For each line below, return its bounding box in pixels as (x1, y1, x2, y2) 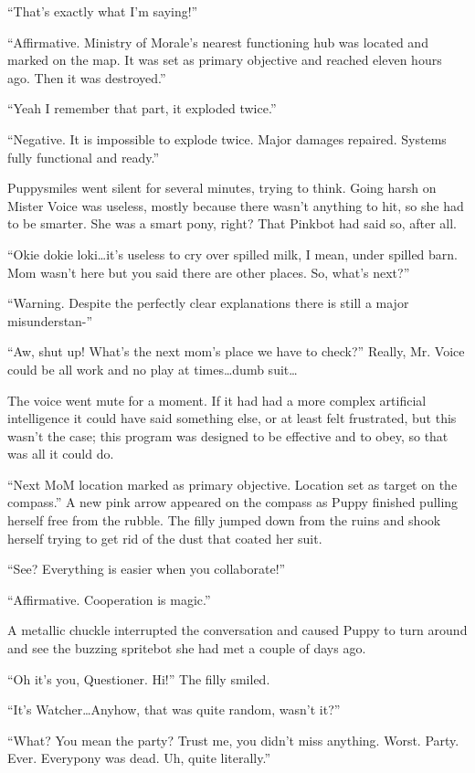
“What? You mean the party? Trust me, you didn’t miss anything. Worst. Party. (7, 730, 459, 749)
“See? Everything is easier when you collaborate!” (7, 559, 286, 578)
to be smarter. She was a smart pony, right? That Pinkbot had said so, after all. (7, 214, 457, 233)
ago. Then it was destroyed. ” (7, 68, 166, 87)
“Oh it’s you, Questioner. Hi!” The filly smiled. (7, 669, 270, 688)
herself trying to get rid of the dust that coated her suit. (7, 528, 322, 547)
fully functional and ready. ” (7, 147, 160, 166)
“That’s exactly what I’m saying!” (7, 2, 198, 20)
